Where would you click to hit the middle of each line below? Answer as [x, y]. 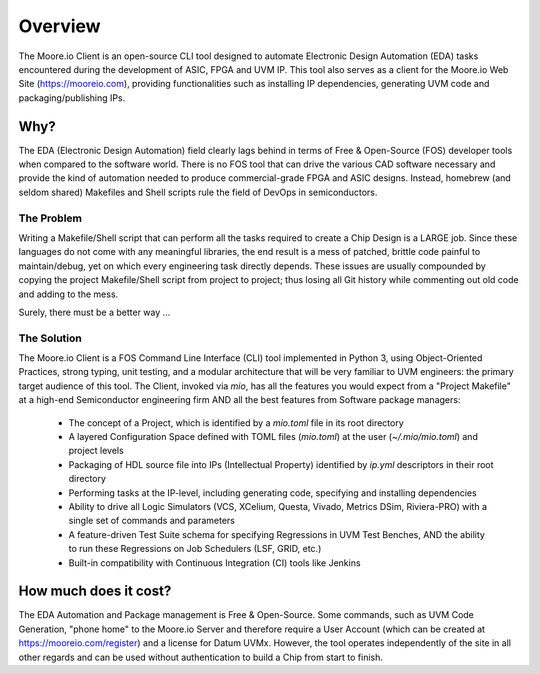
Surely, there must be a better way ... [94, 312]
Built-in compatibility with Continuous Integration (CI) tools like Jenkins [214, 562]
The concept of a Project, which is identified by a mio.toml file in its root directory [236, 422]
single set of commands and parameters [151, 521]
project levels [96, 451]
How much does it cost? [95, 591]
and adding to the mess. [68, 294]
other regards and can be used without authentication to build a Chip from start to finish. [201, 657]
